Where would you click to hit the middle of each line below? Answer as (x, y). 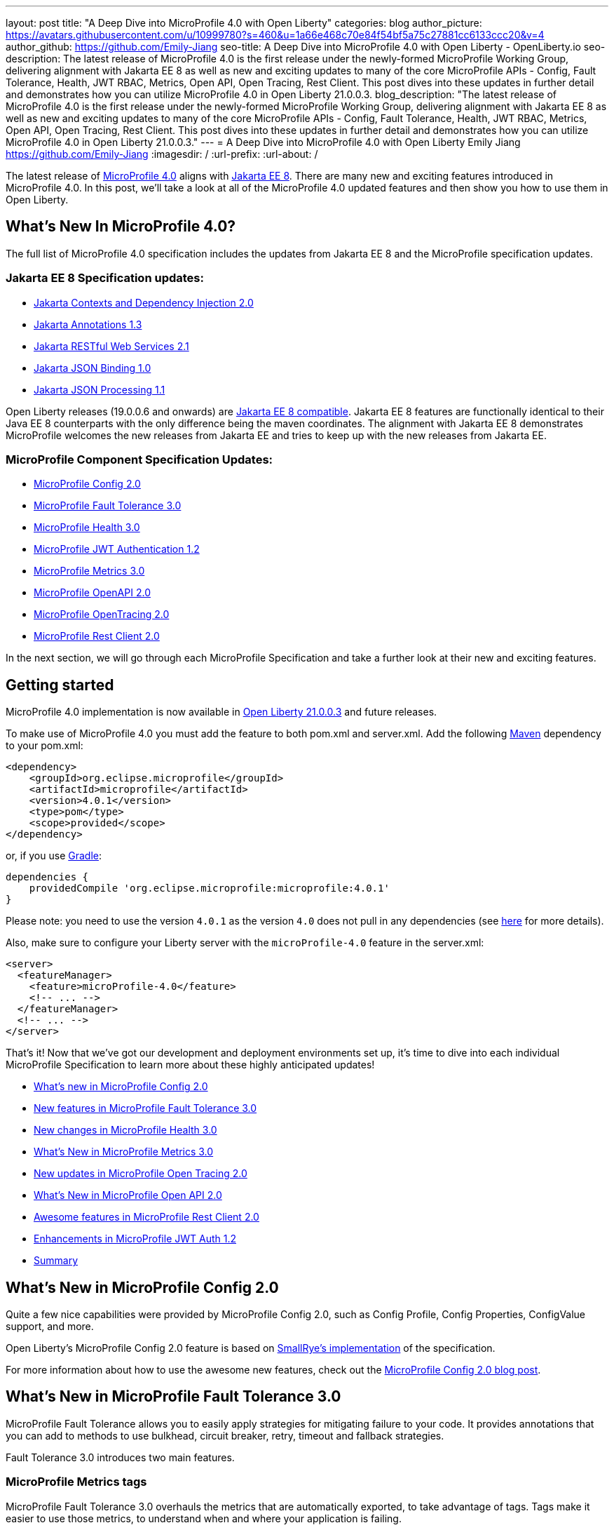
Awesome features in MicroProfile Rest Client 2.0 (146, 1217)
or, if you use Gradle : (54, 856)
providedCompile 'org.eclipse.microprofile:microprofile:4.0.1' (209, 888)
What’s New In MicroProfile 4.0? (121, 227)
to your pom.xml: (45, 746)
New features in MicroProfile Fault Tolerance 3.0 (145, 1108)
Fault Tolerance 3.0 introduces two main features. (120, 1457)
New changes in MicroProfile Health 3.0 (125, 1130)
